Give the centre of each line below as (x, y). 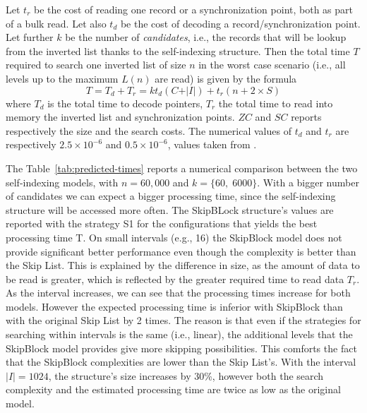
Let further (30, 37)
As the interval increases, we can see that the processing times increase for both (178, 293)
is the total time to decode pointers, (125, 103)
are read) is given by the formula (226, 78)
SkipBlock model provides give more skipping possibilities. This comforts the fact (181, 348)
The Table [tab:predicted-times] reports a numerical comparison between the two (182, 168)
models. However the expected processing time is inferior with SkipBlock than (174, 306)
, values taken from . (212, 144)
